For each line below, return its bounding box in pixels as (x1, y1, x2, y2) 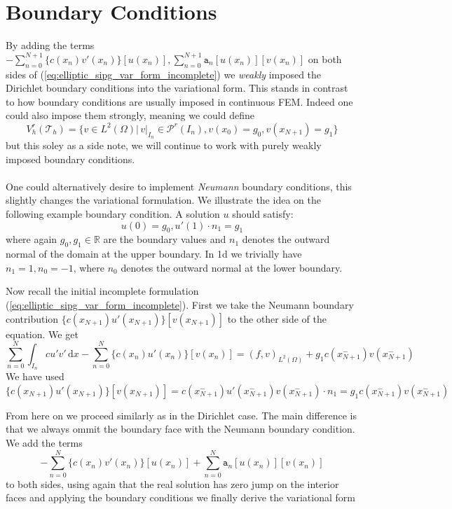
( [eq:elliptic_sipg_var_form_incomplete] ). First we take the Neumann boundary (6, 298, 354, 312)
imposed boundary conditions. (6, 151, 135, 166)
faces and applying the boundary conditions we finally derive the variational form (6, 490, 355, 505)
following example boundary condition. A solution (6, 207, 220, 221)
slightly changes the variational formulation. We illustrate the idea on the (6, 193, 321, 207)
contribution (6, 311, 59, 326)
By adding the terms (6, 38, 95, 53)
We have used (6, 369, 64, 384)
